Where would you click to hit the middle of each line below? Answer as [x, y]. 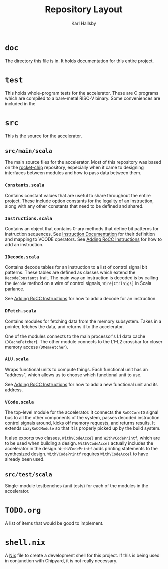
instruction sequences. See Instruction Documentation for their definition [80, 234]
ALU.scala [17, 359]
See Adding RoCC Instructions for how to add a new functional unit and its [82, 384]
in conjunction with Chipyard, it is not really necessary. [61, 561]
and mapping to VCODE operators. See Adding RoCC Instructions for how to [84, 239]
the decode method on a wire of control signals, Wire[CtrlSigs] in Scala [78, 283]
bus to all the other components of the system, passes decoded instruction [82, 418]
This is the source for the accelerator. [44, 136]
